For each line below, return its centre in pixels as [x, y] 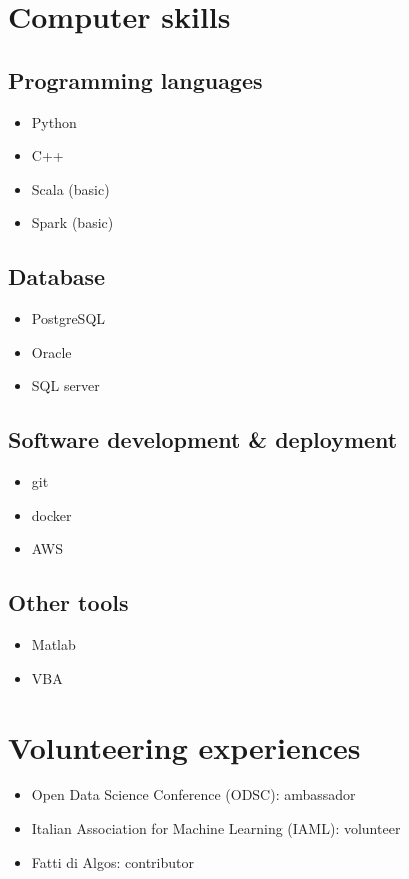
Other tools [68, 602]
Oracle [51, 351]
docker [51, 514]
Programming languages [135, 79]
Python [54, 121]
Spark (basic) [72, 222]
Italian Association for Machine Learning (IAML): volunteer [216, 828]
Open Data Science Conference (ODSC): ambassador [193, 794]
